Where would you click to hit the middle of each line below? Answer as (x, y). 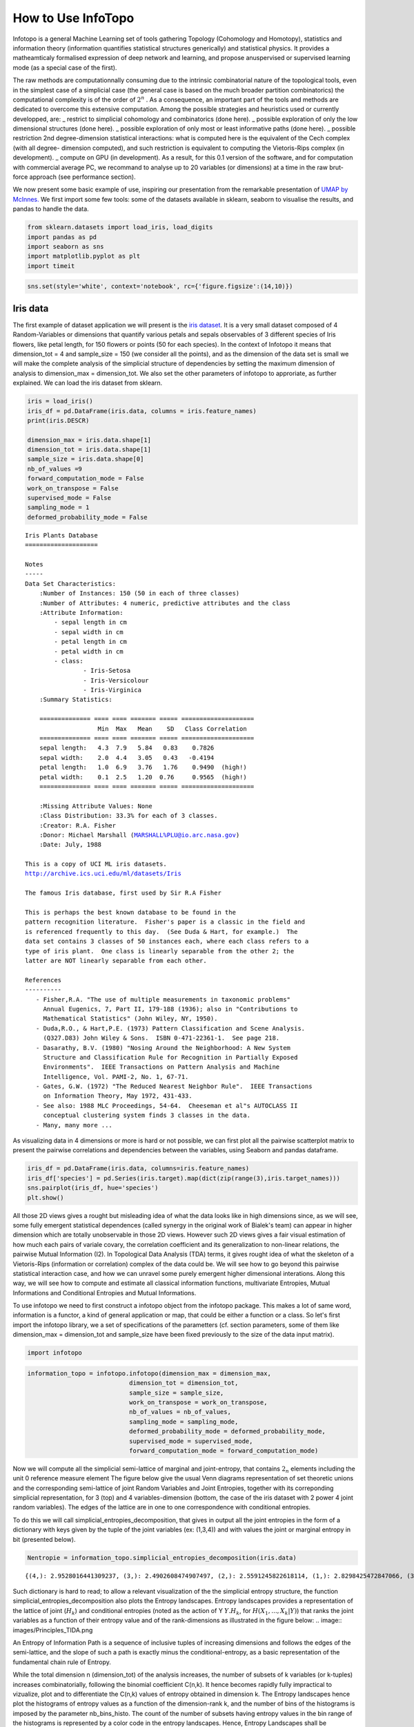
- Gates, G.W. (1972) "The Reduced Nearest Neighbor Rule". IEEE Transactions (174, 1087)
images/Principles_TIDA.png (53, 1630)
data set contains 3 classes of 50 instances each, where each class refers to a (167, 942)
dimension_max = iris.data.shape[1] (89, 440)
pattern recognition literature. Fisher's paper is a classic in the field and (165, 922)
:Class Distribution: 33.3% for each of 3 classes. (128, 816)
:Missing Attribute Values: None (96, 806)
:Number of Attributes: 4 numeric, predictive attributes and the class (165, 603)
